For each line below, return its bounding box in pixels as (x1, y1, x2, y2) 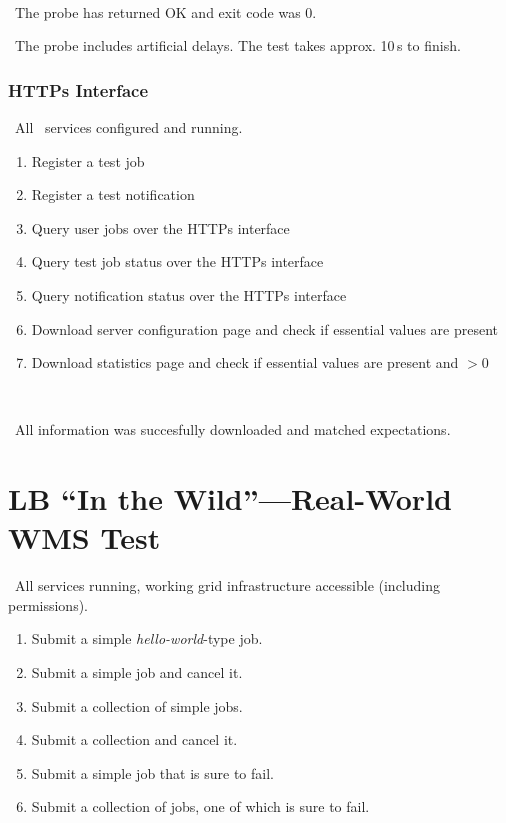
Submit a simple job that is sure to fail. (31, 762, 274, 783)
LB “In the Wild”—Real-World (8, 478, 452, 519)
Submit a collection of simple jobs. (31, 695, 243, 716)
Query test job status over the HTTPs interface (31, 251, 324, 272)
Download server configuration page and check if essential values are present (31, 318, 499, 339)
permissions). (8, 594, 88, 615)
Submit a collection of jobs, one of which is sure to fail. (31, 796, 370, 817)
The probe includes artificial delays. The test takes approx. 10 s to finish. (14, 35, 461, 56)
